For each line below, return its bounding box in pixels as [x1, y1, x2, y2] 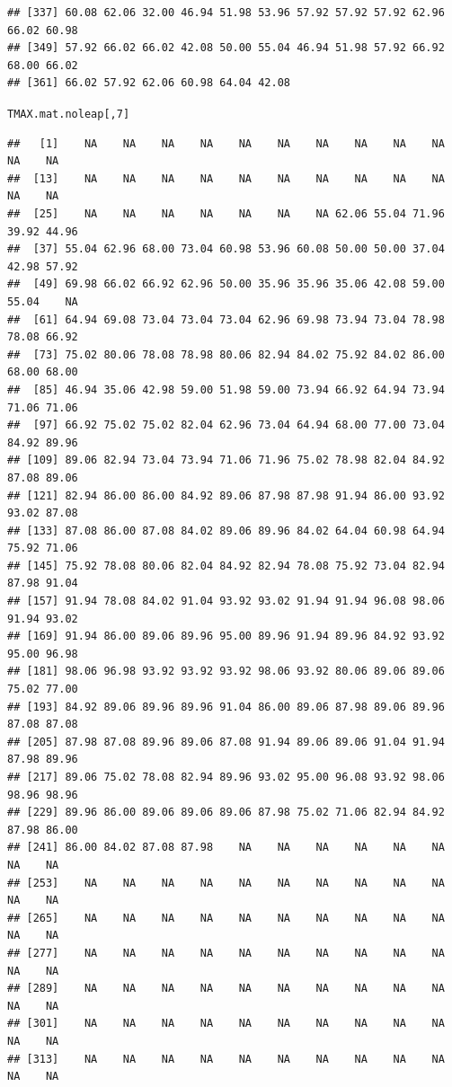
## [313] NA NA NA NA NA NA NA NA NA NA [7, 1052, 445, 1065]
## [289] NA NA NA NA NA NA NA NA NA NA [7, 982, 445, 995]
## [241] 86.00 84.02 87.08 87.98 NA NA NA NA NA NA [7, 841, 445, 854]
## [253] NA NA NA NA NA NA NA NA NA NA [7, 876, 445, 889]
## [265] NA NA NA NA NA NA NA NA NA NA [7, 911, 445, 924]
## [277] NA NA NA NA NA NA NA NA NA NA [7, 946, 445, 959]
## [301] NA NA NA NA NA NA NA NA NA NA [7, 1017, 445, 1030]
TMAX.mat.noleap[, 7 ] [7, 107, 130, 120]
